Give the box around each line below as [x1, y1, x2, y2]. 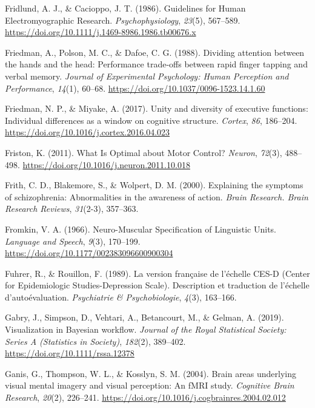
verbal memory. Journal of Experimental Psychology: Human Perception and [5, 69, 289, 82]
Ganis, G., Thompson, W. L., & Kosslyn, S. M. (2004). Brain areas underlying [5, 367, 297, 379]
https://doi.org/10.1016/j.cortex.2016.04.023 [5, 126, 170, 138]
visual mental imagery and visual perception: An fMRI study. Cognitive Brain [5, 379, 294, 392]
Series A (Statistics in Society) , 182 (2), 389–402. [5, 335, 186, 347]
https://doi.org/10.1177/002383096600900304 [5, 246, 173, 259]
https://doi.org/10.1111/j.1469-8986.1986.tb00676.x [5, 25, 196, 38]
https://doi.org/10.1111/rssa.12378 [5, 347, 134, 359]
